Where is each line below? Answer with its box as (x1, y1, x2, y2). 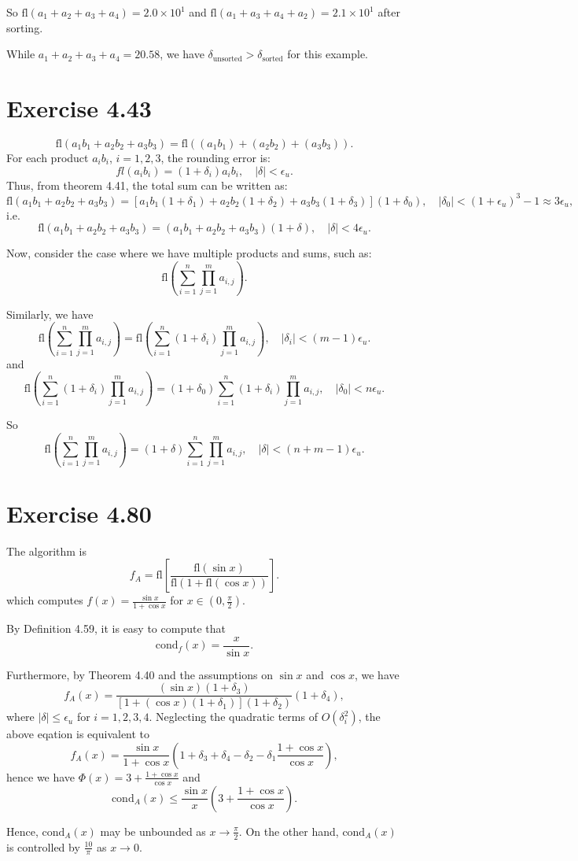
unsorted (212, 54, 242, 63)
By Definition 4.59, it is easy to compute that (6, 619, 226, 636)
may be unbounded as (100, 822, 206, 839)
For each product (6, 149, 89, 165)
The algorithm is (6, 542, 87, 559)
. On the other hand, (238, 822, 339, 839)
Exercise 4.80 (6, 497, 152, 529)
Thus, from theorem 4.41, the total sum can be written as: (6, 176, 288, 193)
